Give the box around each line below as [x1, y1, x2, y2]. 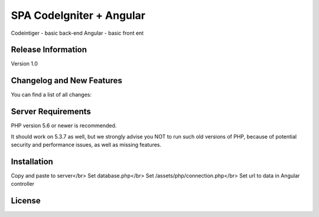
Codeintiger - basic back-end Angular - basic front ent [11, 29, 144, 37]
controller [11, 180, 35, 188]
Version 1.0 [11, 60, 38, 67]
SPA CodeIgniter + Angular [11, 9, 146, 22]
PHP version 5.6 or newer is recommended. [11, 122, 117, 129]
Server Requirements [11, 107, 92, 117]
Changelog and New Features [11, 75, 122, 86]
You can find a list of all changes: [11, 91, 92, 98]
